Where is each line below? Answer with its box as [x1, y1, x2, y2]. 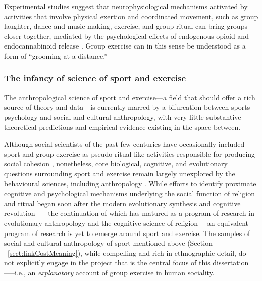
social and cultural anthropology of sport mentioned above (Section [4, 238, 213, 248]
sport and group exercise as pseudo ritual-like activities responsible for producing [4, 148, 255, 159]
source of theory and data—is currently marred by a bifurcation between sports [4, 102, 250, 112]
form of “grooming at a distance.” [4, 50, 108, 61]
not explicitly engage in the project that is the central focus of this [4, 257, 211, 268]
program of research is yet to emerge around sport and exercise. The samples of [4, 227, 250, 238]
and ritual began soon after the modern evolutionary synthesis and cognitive [4, 198, 241, 208]
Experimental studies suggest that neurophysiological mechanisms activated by [4, 1, 248, 11]
